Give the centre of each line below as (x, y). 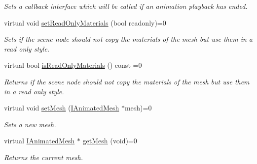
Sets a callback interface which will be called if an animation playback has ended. (126, 6)
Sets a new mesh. (30, 124)
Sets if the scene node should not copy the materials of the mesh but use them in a (128, 39)
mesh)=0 (138, 108)
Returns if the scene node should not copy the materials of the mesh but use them (127, 81)
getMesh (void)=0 (110, 141)
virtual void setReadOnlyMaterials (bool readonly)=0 (85, 22)
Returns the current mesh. (43, 157)
